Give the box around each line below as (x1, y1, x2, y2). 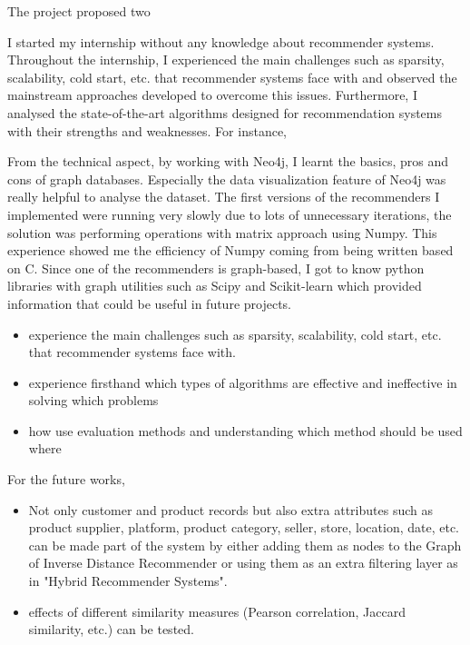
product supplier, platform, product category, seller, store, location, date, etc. (28, 518, 460, 537)
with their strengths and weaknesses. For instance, (7, 121, 287, 140)
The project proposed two (7, 2, 151, 20)
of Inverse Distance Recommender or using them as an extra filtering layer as (28, 553, 458, 572)
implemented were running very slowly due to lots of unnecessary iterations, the (7, 204, 452, 223)
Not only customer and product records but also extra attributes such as (28, 500, 433, 519)
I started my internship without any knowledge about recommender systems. (7, 32, 435, 51)
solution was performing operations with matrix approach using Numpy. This (7, 223, 437, 242)
